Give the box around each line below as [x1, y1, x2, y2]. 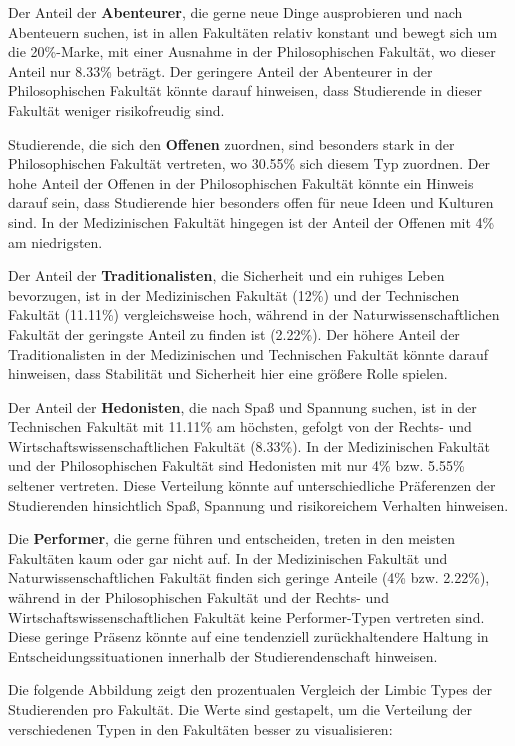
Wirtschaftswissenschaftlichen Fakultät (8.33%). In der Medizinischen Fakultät [8, 435, 491, 456]
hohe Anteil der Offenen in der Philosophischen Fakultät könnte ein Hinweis [8, 172, 474, 193]
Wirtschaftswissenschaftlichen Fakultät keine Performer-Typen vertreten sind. [8, 606, 485, 627]
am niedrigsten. [8, 231, 103, 252]
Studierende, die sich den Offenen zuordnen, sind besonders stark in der [8, 133, 455, 154]
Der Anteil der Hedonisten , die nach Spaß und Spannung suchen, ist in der [8, 396, 477, 417]
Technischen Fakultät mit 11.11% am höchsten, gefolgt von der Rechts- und [8, 416, 472, 437]
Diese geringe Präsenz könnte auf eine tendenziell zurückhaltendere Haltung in [8, 626, 489, 647]
